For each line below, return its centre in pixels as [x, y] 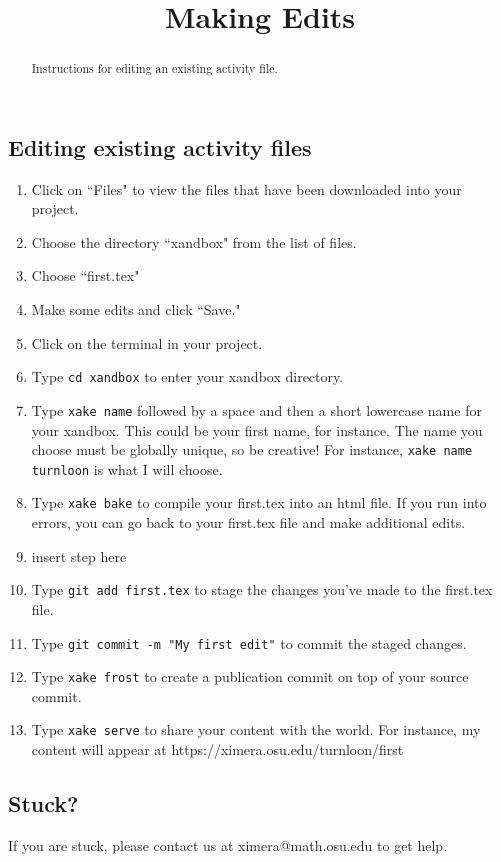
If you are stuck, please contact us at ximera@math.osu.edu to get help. [228, 844]
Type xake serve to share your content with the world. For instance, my [256, 729]
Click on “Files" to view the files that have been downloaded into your [246, 188]
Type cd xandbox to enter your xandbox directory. [187, 376]
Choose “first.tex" [85, 275]
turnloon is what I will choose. [127, 468]
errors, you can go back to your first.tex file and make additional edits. [248, 522]
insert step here [79, 555]
